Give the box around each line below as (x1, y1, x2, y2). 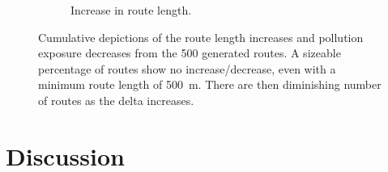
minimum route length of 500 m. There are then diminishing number (38, 76, 382, 93)
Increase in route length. (70, 2, 192, 18)
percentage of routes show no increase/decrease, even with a (38, 60, 336, 77)
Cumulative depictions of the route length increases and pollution (38, 28, 364, 45)
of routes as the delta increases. (38, 91, 194, 108)
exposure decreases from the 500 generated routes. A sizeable (38, 44, 341, 61)
